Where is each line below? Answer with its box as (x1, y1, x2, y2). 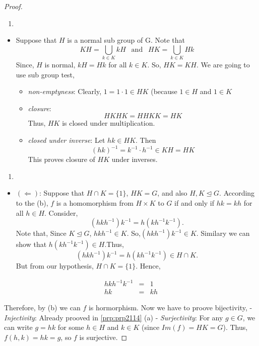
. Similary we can (196, 228, 250, 238)
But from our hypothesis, (16, 261, 94, 271)
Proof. (4, 1, 23, 11)
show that (16, 239, 47, 249)
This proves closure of (28, 154, 95, 164)
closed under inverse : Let (28, 135, 105, 145)
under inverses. (111, 154, 158, 164)
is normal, (44, 59, 76, 70)
